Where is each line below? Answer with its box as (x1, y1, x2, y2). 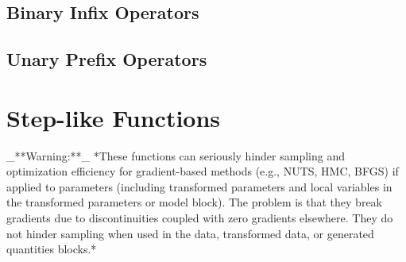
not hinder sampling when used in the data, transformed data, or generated (6, 225, 374, 241)
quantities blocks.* (6, 241, 97, 257)
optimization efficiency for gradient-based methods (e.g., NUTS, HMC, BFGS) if (6, 163, 399, 179)
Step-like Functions (6, 101, 221, 133)
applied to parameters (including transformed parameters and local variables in (6, 178, 392, 195)
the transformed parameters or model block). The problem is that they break (6, 194, 383, 210)
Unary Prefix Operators (6, 47, 207, 71)
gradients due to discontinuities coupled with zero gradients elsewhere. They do (6, 210, 393, 226)
